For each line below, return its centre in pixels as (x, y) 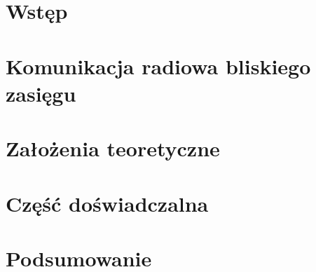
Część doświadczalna (107, 203)
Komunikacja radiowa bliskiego (158, 66)
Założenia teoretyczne (113, 148)
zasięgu (41, 93)
